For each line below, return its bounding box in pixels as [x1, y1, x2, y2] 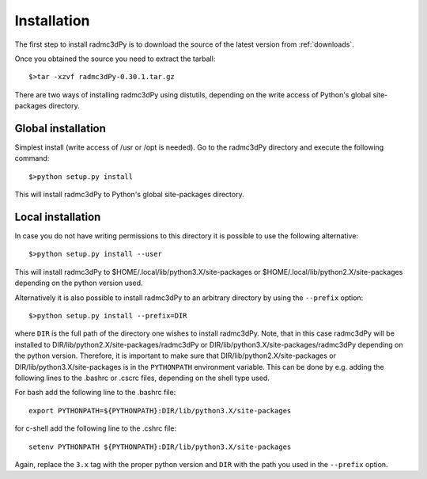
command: [14, 154, 50, 163]
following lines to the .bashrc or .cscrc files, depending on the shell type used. [14, 373, 270, 382]
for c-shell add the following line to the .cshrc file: [14, 424, 177, 433]
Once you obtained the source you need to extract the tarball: [14, 54, 216, 63]
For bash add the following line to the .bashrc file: [14, 388, 176, 397]
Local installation [14, 211, 101, 223]
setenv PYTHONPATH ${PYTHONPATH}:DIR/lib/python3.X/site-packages [28, 442, 292, 451]
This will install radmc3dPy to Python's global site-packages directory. [14, 190, 244, 200]
